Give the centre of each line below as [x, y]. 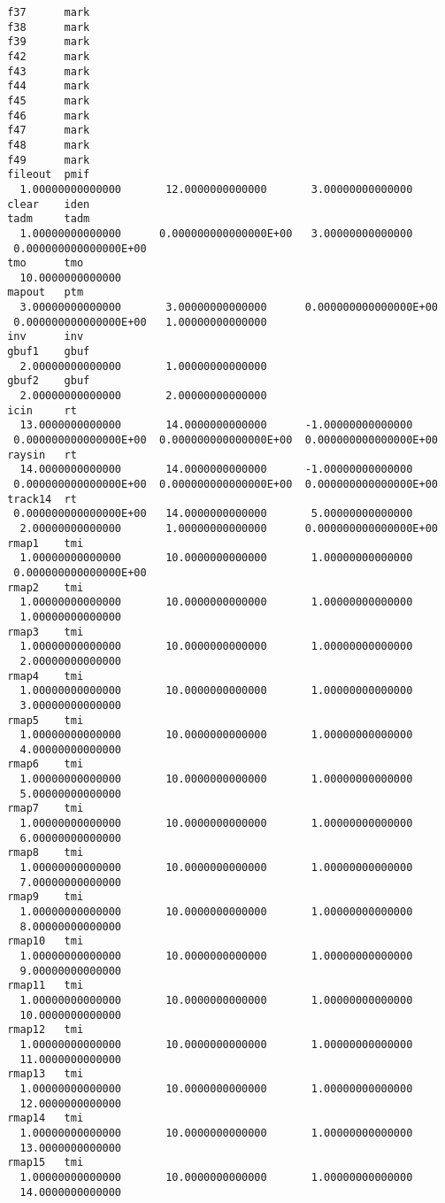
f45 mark [49, 100]
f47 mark [49, 131]
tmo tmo [46, 263]
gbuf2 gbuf [49, 381]
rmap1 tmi [46, 543]
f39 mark [49, 42]
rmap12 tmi [46, 1030]
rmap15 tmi [46, 1163]
